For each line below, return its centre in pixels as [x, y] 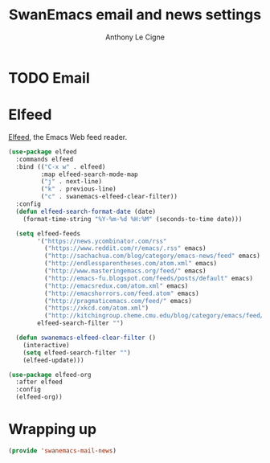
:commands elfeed [45, 159]
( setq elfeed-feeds [48, 234]
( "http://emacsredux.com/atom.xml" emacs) [116, 286]
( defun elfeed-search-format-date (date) [86, 211]
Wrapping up [53, 430]
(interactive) [46, 345]
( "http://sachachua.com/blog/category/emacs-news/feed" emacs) [152, 256]
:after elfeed [39, 382]
